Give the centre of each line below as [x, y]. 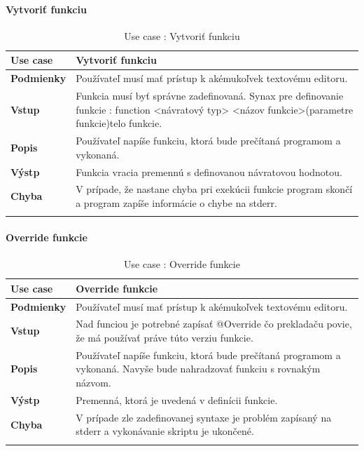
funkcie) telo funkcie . [119, 123]
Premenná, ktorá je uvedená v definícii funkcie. [177, 399]
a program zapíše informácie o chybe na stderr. [176, 202]
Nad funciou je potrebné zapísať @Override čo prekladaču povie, [214, 324]
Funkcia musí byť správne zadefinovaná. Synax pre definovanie [210, 96]
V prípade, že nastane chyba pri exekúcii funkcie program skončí [214, 189]
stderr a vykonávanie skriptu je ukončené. [165, 431]
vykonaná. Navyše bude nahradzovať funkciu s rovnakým [198, 369]
